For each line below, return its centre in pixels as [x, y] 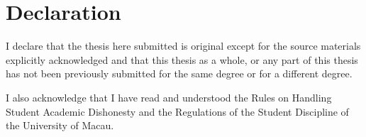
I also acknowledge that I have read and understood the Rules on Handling [169, 97]
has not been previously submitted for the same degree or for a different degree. [179, 73]
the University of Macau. [60, 125]
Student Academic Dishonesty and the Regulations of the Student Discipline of [177, 111]
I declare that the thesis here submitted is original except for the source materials [183, 46]
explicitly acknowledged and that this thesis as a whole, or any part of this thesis [182, 59]
